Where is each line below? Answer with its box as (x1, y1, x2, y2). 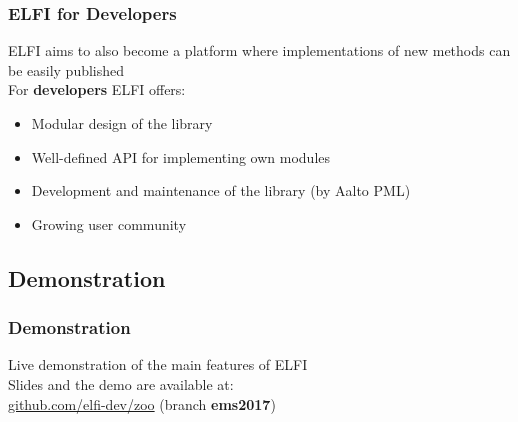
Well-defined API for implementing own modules (31, 146, 331, 167)
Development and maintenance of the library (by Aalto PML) (31, 180, 411, 201)
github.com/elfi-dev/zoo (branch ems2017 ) (8, 393, 276, 414)
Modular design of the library (31, 113, 213, 133)
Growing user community (31, 213, 187, 234)
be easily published (8, 59, 125, 80)
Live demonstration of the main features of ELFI (8, 354, 308, 375)
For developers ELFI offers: (8, 79, 186, 100)
